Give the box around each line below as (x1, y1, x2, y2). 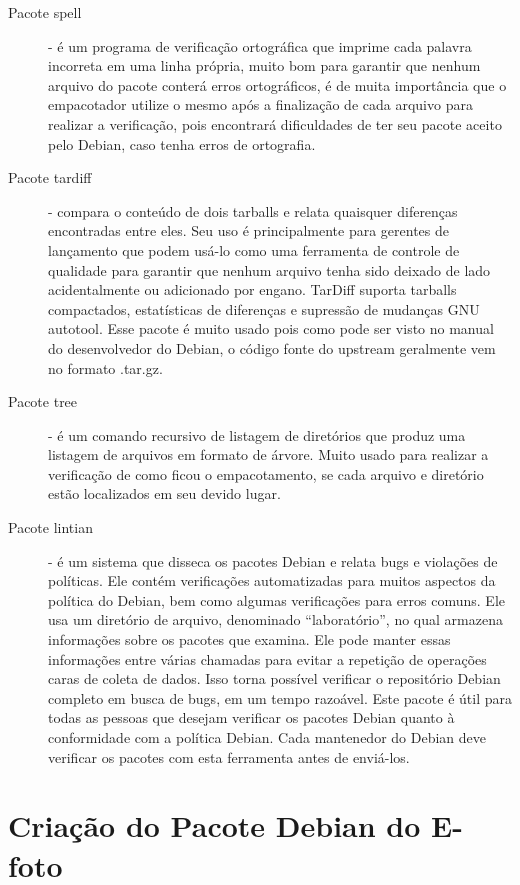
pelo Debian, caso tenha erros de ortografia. (48, 133, 316, 154)
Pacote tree (8, 391, 78, 412)
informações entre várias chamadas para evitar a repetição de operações (48, 648, 487, 669)
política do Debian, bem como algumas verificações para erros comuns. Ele (48, 589, 505, 610)
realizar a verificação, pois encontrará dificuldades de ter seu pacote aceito (48, 113, 502, 134)
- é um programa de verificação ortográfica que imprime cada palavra (48, 35, 472, 56)
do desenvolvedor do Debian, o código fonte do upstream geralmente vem (48, 337, 496, 358)
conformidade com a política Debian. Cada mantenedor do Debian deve (48, 727, 486, 747)
